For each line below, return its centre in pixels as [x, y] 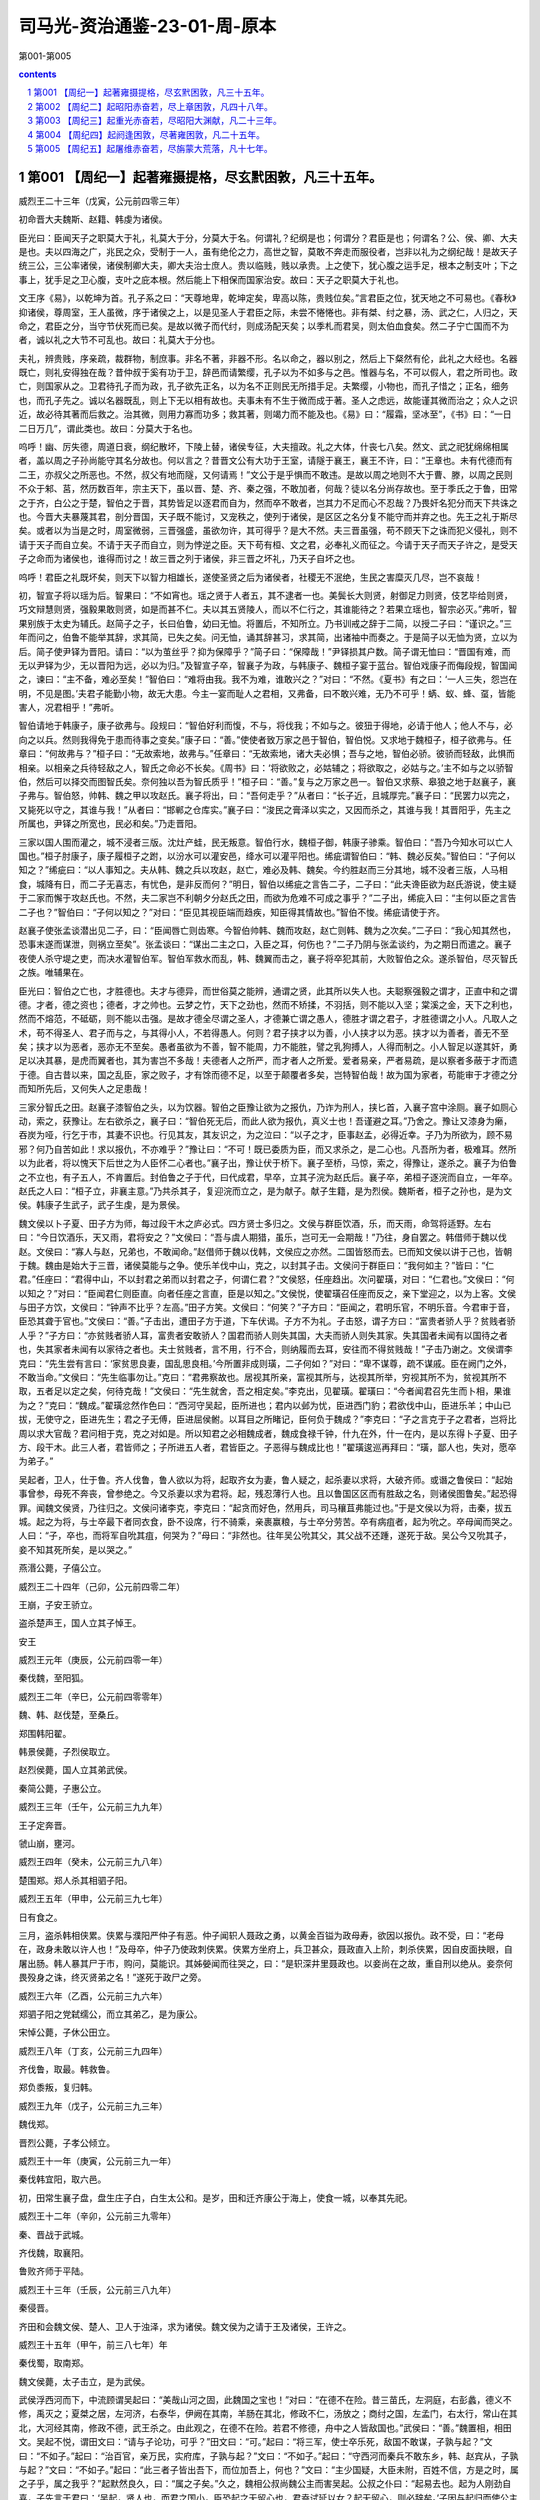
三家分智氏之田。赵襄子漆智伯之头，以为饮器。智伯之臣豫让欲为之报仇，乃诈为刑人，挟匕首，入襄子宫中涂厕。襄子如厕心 [268, 1107]
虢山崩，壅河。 [49, 1843]
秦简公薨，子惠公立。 [62, 1788]
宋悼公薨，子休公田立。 [66, 2032]
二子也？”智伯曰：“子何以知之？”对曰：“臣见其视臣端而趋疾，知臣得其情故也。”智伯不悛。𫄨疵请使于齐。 [231, 912]
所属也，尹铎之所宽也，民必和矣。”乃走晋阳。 [110, 824]
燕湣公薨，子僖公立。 [62, 1568]
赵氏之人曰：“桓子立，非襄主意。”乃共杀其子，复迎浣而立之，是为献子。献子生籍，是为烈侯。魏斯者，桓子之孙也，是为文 [265, 1191]
